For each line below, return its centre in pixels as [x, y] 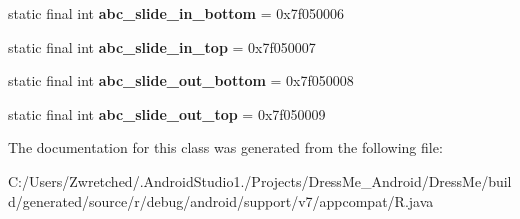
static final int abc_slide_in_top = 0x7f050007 [162, 46]
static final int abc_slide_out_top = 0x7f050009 [167, 113]
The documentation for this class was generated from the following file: [225, 147]
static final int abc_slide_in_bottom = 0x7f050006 [176, 13]
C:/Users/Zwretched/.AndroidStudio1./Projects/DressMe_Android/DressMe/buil [260, 180]
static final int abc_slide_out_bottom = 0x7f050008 [181, 80]
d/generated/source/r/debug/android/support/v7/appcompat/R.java [221, 200]
